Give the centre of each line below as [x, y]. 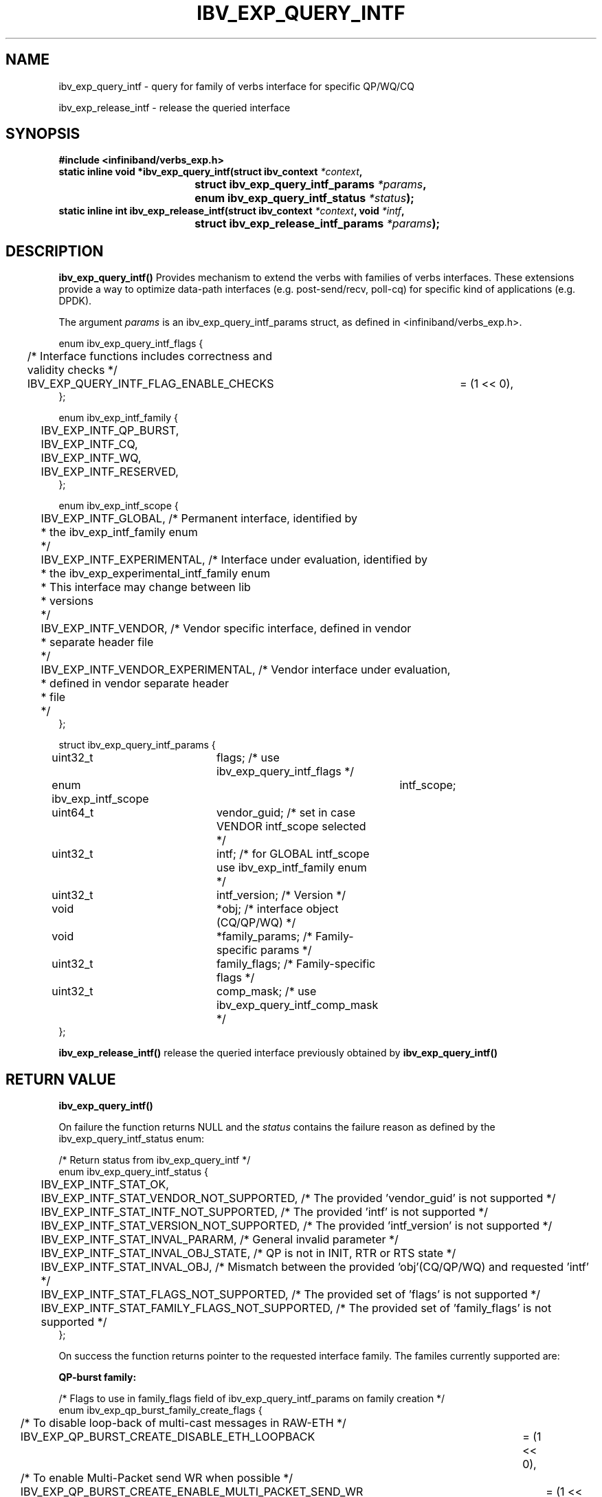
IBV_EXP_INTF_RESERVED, [110, 472]
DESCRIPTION [55, 251]
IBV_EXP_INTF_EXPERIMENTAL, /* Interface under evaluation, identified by [234, 560]
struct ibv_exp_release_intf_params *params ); [317, 224]
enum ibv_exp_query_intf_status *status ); [304, 198]
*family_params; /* [264, 936]
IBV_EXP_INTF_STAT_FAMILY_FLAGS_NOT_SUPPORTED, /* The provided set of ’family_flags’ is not [296, 1308]
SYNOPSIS [43, 134]
